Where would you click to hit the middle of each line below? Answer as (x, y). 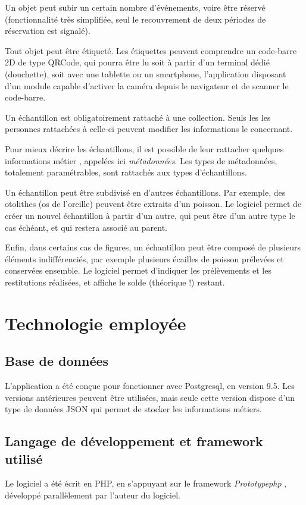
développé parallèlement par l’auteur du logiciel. (93, 495)
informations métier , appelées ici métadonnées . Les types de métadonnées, (141, 160)
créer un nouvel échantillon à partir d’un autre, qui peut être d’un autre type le (150, 215)
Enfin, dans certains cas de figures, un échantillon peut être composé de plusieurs (153, 247)
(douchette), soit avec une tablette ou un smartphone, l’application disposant (146, 73)
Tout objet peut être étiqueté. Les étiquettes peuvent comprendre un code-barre (151, 50)
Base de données (57, 361)
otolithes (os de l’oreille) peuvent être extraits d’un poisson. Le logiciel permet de (153, 204)
